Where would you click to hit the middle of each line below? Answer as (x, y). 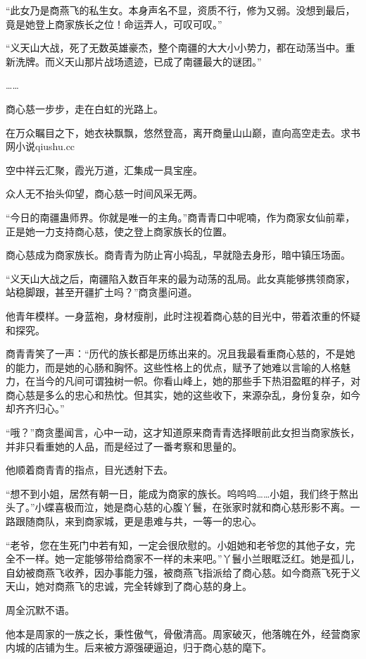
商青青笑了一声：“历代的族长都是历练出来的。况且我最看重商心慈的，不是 (176, 353)
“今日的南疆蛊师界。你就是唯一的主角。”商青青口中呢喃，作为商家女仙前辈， (181, 217)
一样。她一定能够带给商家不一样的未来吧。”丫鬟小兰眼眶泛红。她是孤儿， (193, 559)
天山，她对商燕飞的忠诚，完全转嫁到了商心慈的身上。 (129, 586)
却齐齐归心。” (35, 408)
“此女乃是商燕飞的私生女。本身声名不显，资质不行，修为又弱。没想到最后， (181, 10)
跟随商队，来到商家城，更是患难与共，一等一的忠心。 (138, 521)
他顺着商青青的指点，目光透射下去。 (89, 470)
